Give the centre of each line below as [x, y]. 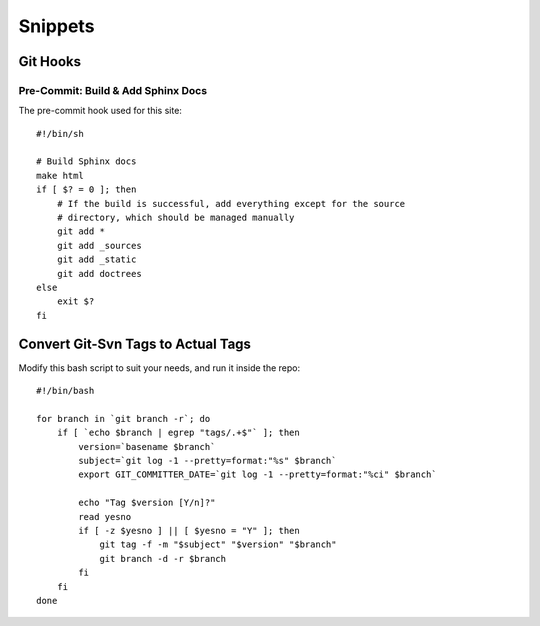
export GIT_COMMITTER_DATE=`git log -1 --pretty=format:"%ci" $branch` [257, 474]
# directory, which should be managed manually [175, 218]
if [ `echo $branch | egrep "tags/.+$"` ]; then [178, 433]
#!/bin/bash [65, 391]
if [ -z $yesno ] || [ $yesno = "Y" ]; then [189, 530]
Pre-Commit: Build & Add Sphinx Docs [113, 90]
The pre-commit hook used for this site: [100, 111]
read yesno [105, 516]
